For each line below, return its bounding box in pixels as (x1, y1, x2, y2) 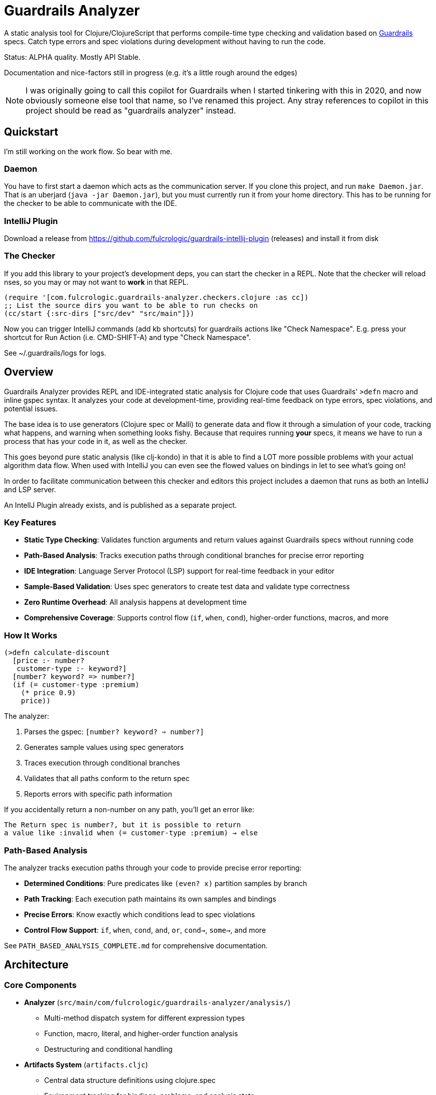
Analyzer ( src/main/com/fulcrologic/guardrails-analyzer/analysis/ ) (24, 998, 290, 1007)
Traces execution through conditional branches (24, 758, 180, 768)
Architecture (4, 958, 69, 971)
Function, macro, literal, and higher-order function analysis (44, 1029, 238, 1038)
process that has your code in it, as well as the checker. (4, 436, 188, 446)
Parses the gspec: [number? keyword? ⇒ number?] (24, 727, 204, 736)
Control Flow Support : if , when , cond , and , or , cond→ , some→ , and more (24, 925, 266, 934)
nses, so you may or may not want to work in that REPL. (4, 277, 189, 286)
